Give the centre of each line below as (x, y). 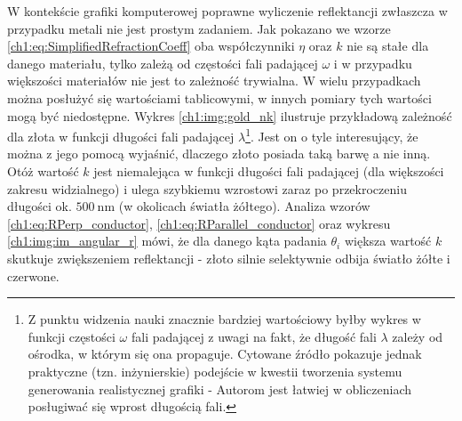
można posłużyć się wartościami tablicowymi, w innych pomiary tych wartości (219, 97)
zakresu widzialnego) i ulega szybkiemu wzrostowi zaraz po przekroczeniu (207, 188)
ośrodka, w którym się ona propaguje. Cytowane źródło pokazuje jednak (225, 354)
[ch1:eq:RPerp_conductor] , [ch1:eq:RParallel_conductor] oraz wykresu (199, 223)
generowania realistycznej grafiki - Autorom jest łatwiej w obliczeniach (219, 389)
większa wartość (388, 241)
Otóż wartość (43, 171)
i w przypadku (373, 63)
